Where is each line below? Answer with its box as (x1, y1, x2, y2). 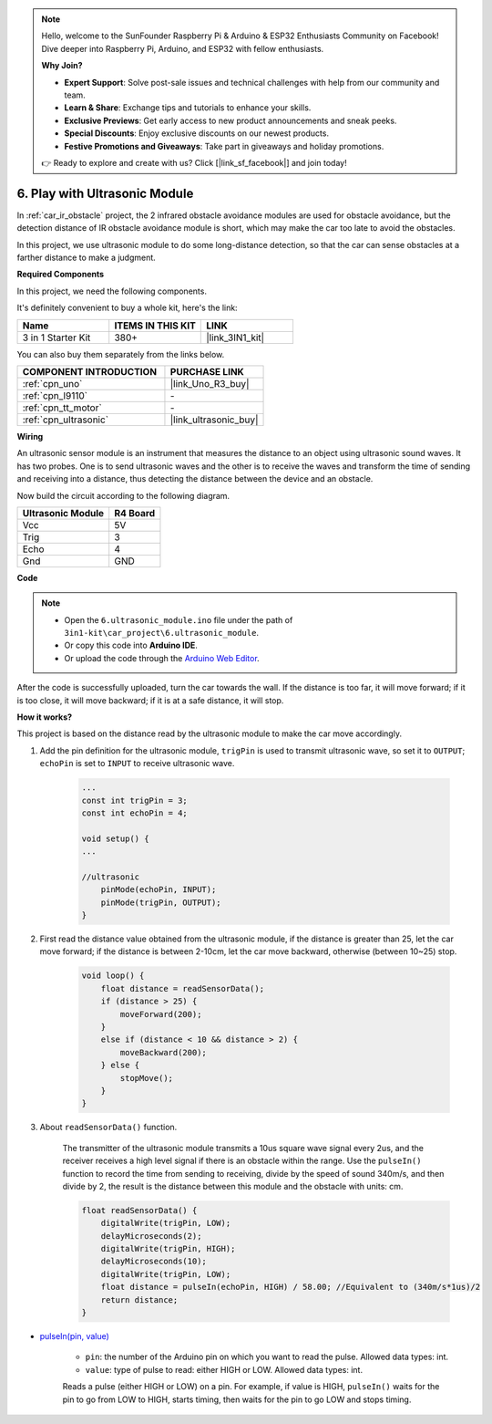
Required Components (16, 269, 105, 280)
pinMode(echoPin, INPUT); (100, 885, 217, 895)
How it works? (16, 712, 73, 722)
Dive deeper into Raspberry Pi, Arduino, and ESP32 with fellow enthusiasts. (41, 43, 324, 54)
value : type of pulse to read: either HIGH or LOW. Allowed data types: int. (85, 1364, 364, 1375)
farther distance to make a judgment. (16, 252, 157, 263)
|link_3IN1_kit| (206, 331, 264, 344)
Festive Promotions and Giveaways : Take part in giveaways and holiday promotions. (64, 140, 384, 151)
